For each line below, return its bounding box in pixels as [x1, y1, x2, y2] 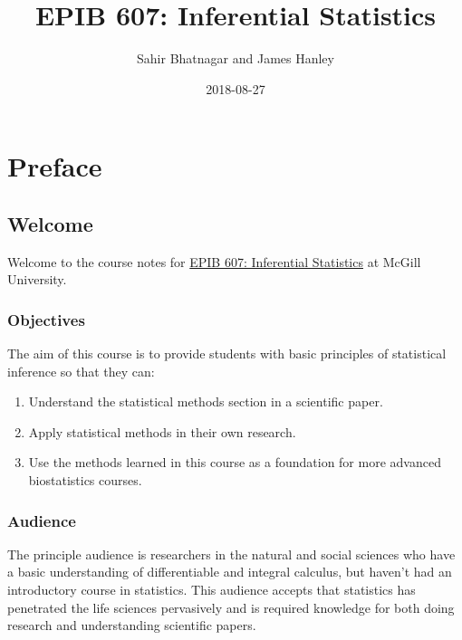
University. [7, 270, 67, 289]
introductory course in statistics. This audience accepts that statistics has [7, 580, 416, 599]
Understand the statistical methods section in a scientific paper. [28, 392, 383, 411]
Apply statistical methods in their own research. [28, 422, 296, 441]
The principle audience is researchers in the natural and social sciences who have [7, 544, 456, 563]
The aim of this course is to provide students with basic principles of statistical [7, 344, 447, 363]
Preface [7, 148, 102, 185]
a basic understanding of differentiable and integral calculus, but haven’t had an [7, 562, 452, 581]
